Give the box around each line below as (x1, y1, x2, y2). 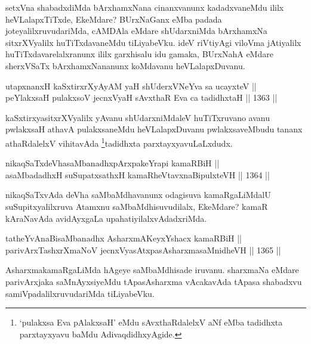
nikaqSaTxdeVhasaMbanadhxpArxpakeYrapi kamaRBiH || (5, 157, 220, 169)
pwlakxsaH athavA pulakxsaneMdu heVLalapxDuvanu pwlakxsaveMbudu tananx (5, 123, 303, 135)
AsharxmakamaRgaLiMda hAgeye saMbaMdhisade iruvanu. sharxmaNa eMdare (5, 264, 299, 276)
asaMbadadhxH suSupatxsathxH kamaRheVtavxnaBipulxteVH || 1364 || (5, 168, 270, 181)
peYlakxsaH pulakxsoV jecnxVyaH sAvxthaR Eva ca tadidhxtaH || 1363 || (5, 91, 278, 104)
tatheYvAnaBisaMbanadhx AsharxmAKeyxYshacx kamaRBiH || (5, 232, 242, 244)
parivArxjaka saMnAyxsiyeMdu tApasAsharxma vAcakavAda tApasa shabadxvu (5, 275, 302, 287)
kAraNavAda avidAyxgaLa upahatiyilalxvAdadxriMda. (5, 212, 207, 224)
